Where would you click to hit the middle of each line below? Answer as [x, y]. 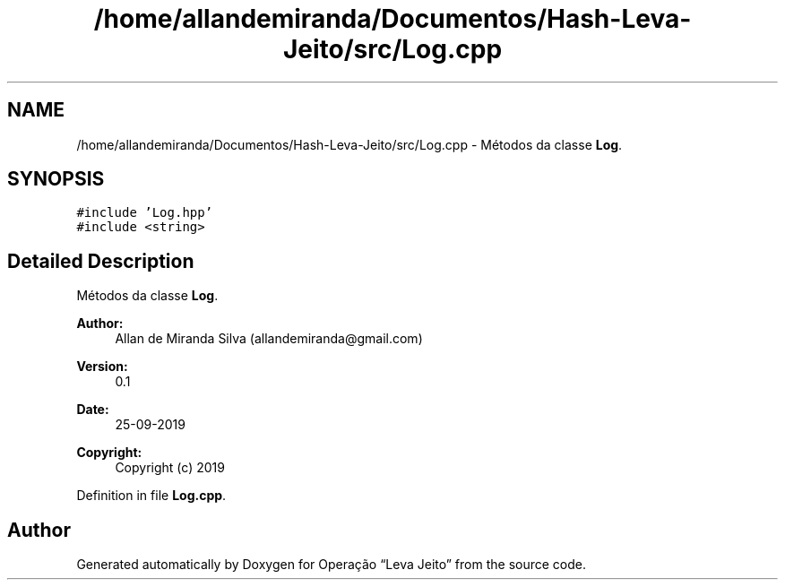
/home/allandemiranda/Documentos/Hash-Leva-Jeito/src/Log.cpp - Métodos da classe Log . [349, 144]
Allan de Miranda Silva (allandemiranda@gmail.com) [269, 339]
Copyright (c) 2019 [170, 468]
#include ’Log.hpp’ [145, 213]
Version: [102, 367]
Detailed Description [101, 261]
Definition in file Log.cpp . [151, 496]
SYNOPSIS [56, 179]
